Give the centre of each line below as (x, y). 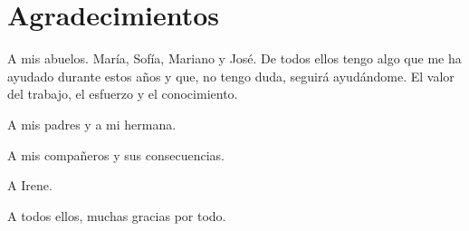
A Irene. (30, 185)
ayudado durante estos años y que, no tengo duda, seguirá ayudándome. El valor (231, 76)
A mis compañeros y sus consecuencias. (116, 154)
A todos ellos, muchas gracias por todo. (117, 215)
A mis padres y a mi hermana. (92, 124)
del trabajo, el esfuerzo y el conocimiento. (123, 94)
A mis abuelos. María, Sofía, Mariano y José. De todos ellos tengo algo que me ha (234, 58)
